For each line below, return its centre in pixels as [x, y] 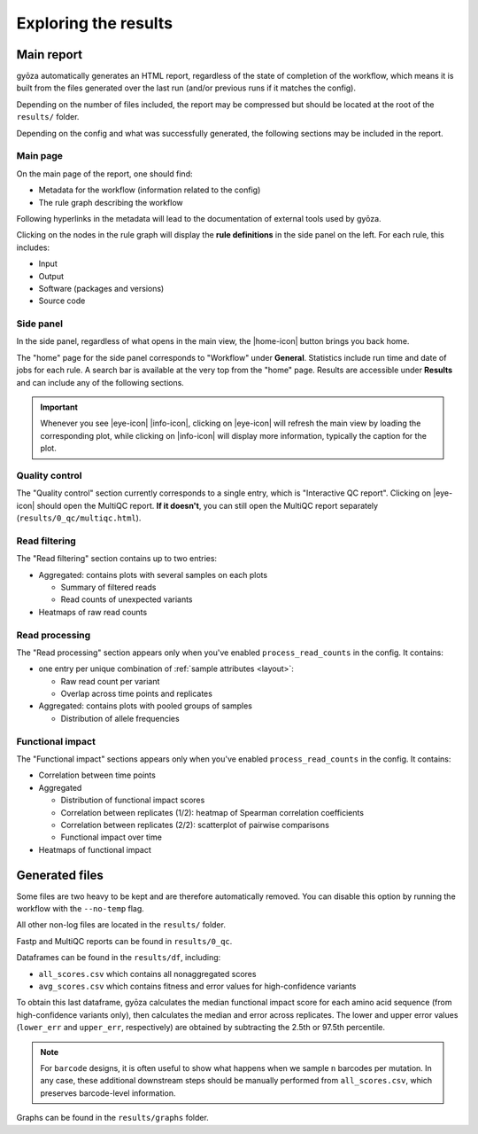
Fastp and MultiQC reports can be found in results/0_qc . [124, 941]
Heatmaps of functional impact [95, 849]
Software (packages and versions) [101, 288]
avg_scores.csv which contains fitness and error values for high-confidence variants [197, 986]
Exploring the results [94, 23]
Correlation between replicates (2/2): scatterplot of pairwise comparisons [195, 825]
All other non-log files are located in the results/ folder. [121, 925]
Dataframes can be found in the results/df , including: [119, 958]
